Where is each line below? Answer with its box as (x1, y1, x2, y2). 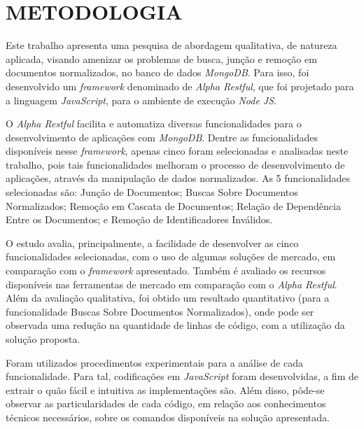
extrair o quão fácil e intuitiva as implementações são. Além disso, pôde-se (6, 382, 325, 397)
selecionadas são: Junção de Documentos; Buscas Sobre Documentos (6, 185, 298, 199)
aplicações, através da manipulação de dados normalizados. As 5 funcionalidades (6, 171, 351, 185)
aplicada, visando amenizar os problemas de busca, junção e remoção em (6, 51, 317, 66)
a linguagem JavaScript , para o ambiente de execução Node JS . (6, 92, 276, 107)
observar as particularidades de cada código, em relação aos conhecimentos (6, 396, 326, 411)
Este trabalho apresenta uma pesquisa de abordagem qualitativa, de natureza (6, 38, 337, 52)
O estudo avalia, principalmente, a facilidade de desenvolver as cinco (6, 235, 299, 250)
